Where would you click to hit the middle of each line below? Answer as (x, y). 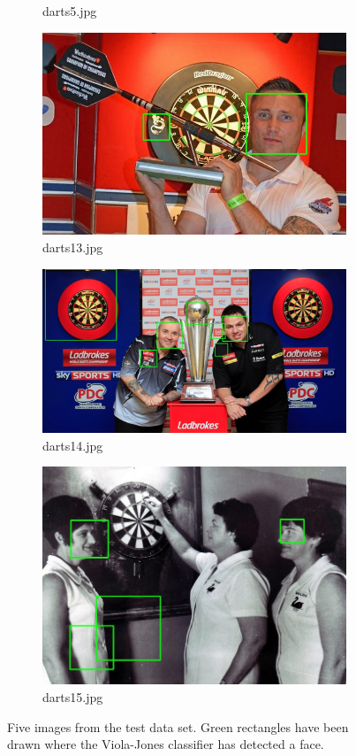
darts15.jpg (73, 696)
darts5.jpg (70, 11)
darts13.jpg (73, 247)
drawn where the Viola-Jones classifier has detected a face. (166, 744)
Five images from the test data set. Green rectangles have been (178, 726)
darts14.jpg (73, 445)
